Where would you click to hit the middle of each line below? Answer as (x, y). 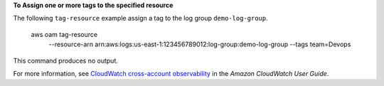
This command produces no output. (66, 60)
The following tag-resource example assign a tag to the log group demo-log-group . (140, 18)
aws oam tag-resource (64, 34)
